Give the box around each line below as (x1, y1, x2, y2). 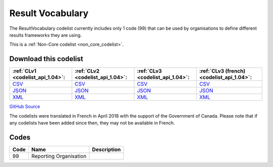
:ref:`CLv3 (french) (199, 68, 246, 75)
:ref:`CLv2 (74, 68, 100, 75)
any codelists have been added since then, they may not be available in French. (9, 120, 175, 126)
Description (92, 146, 121, 153)
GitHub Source (9, 103, 40, 109)
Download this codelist (9, 54, 83, 63)
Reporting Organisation (31, 152, 87, 159)
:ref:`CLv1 (12, 68, 36, 75)
